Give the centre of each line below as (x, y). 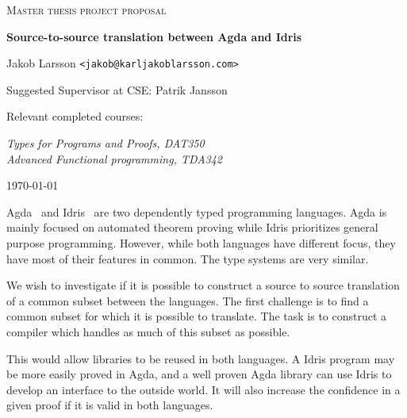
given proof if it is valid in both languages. (110, 405)
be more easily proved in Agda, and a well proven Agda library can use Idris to (199, 374)
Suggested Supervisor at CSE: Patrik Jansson (117, 89)
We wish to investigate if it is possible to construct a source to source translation (203, 285)
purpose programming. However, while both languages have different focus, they (201, 243)
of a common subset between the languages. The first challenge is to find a (188, 300)
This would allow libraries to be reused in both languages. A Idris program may (201, 358)
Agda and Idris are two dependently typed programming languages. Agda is (197, 211)
